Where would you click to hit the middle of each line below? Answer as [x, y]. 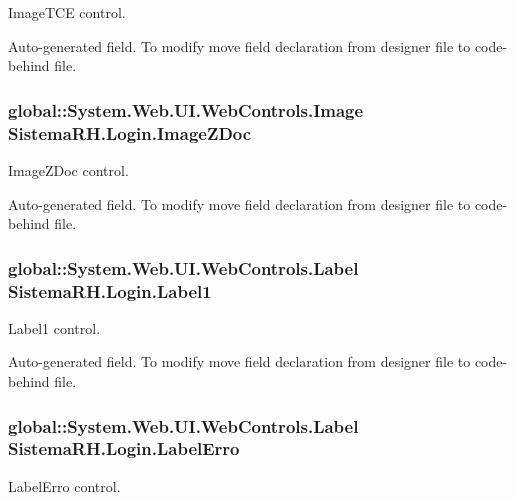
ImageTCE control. [67, 12]
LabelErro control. [64, 485]
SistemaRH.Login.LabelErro [124, 448]
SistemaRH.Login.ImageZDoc [130, 132]
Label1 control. [54, 327]
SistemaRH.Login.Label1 [110, 290]
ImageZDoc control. [68, 169]
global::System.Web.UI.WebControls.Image [186, 109]
